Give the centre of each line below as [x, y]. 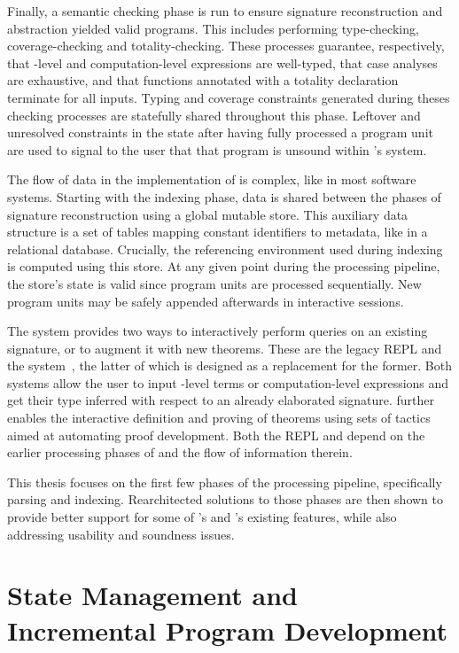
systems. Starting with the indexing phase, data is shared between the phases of [224, 196]
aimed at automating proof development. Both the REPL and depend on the [216, 435]
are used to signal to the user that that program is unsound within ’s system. [217, 149]
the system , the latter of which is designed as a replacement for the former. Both [229, 365]
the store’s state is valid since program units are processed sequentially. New [214, 283]
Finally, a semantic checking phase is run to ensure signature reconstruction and [225, 11]
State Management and [152, 595]
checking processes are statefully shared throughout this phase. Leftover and [214, 115]
